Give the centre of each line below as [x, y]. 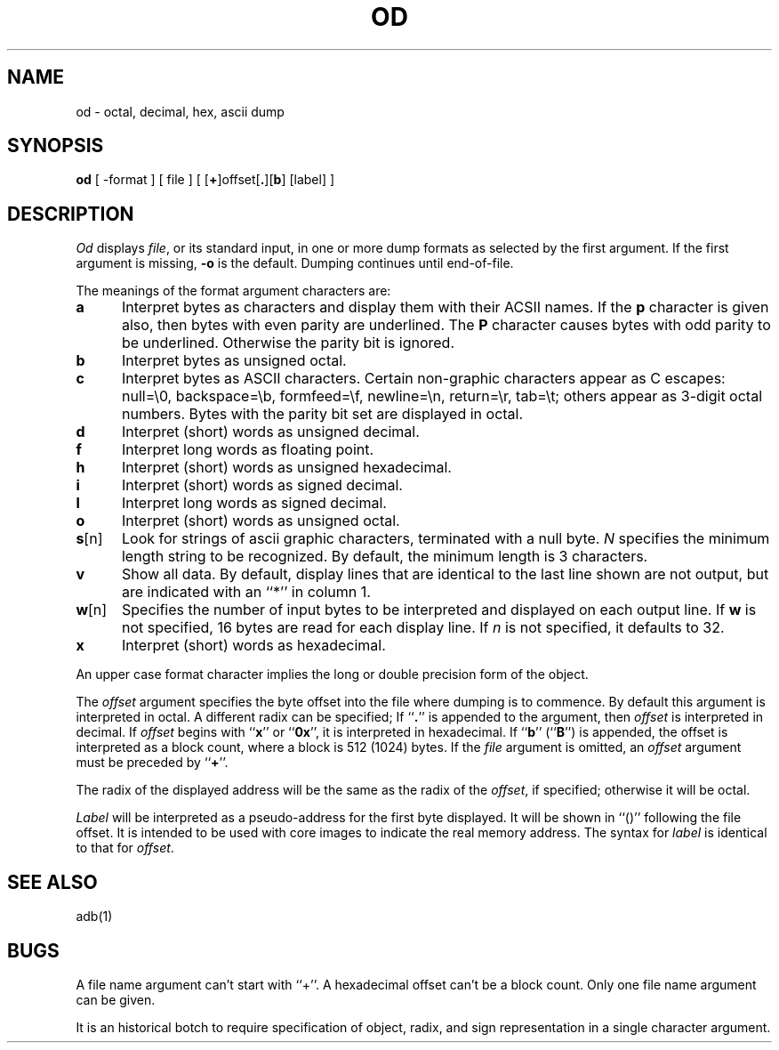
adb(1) [94, 917]
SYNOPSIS [56, 146]
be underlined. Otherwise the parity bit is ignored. [288, 343]
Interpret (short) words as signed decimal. [262, 485]
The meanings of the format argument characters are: [233, 291]
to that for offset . [125, 848]
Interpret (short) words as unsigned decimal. [270, 432]
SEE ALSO [52, 882]
